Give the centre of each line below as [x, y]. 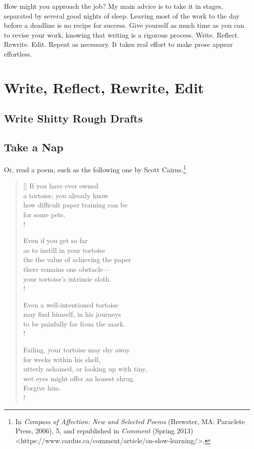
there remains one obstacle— [66, 269]
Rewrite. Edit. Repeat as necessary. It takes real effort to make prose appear [118, 44]
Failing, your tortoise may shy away [76, 350]
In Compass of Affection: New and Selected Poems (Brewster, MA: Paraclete [130, 421]
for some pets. [44, 214]
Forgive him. [42, 388]
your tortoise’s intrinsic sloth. [67, 278]
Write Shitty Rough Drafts [74, 118]
